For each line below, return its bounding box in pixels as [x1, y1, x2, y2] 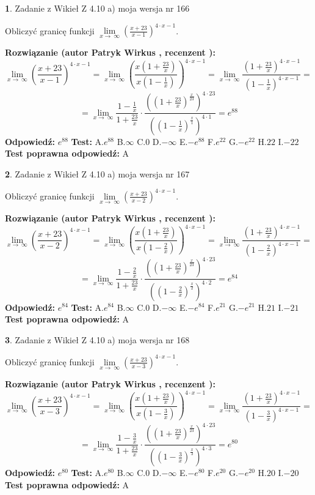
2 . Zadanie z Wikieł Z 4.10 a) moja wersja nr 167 [5, 167, 190, 180]
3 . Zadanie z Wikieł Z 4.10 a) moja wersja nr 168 [5, 333, 190, 346]
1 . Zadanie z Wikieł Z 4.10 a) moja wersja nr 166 [5, 2, 190, 14]
